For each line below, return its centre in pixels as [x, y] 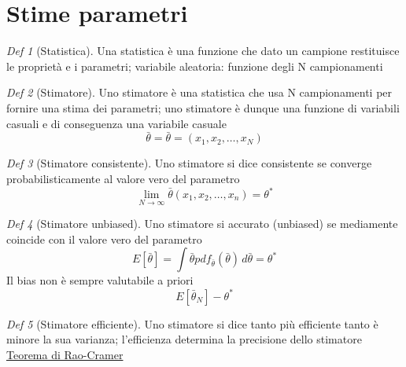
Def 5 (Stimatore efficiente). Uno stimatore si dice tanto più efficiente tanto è [192, 323]
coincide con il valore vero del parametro [104, 239]
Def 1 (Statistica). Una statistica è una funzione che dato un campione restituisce [203, 51]
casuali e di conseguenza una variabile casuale [116, 123]
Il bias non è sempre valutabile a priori [100, 280]
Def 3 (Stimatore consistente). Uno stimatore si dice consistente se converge [189, 163]
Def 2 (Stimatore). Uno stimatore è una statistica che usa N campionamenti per [199, 92]
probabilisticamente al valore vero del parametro [123, 178]
